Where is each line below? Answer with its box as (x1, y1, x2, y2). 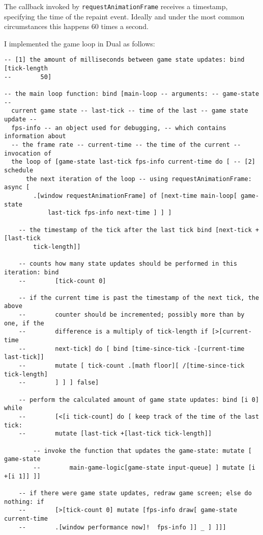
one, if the (4, 319, 44, 327)
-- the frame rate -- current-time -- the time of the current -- (11, 141, 241, 148)
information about (4, 133, 66, 140)
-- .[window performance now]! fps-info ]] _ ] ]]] (18, 523, 226, 531)
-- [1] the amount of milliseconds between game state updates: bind (4, 56, 245, 64)
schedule (4, 166, 34, 174)
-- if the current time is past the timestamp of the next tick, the (18, 294, 259, 301)
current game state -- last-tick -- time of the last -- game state (11, 107, 248, 115)
